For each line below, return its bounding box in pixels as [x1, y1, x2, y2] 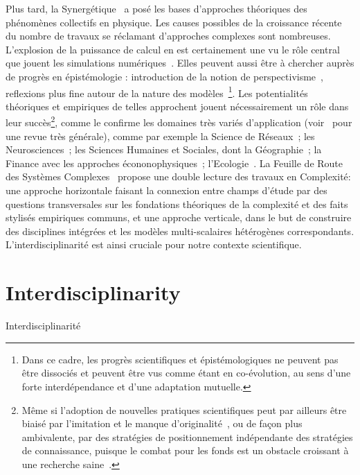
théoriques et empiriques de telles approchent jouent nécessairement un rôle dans [6, 98, 349, 113]
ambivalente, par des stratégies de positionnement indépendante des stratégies [21, 429, 353, 444]
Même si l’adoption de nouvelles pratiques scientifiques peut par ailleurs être [21, 402, 347, 417]
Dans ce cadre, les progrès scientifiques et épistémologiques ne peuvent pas [21, 352, 339, 366]
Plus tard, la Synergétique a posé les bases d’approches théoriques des [6, 1, 307, 15]
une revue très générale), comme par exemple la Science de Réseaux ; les [6, 128, 315, 143]
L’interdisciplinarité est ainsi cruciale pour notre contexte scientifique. [6, 237, 302, 252]
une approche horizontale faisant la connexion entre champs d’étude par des [6, 183, 327, 198]
